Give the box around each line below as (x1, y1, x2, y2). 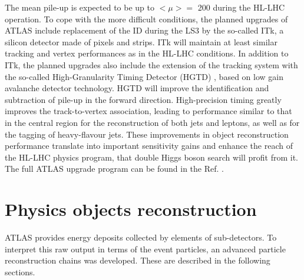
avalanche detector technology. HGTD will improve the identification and (5, 82, 269, 94)
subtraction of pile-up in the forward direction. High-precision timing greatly (5, 93, 282, 105)
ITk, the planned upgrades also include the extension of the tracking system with (5, 58, 298, 71)
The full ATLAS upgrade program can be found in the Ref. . (5, 162, 224, 175)
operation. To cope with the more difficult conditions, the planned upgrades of (5, 12, 288, 25)
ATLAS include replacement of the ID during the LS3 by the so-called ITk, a (5, 24, 284, 36)
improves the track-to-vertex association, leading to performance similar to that (5, 105, 292, 117)
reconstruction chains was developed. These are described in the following (5, 254, 270, 266)
